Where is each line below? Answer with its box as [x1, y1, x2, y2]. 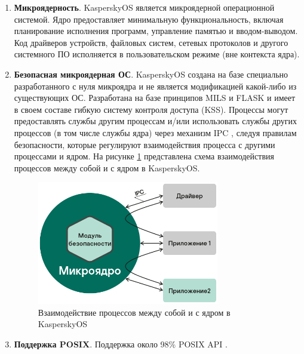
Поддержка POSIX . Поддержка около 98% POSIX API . [14, 337, 228, 350]
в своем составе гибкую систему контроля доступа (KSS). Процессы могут [14, 103, 288, 115]
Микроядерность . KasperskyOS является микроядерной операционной [14, 1, 275, 13]
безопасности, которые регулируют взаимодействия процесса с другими [14, 138, 275, 150]
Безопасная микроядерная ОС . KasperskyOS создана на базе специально [14, 67, 288, 80]
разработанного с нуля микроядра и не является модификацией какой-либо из [14, 79, 297, 92]
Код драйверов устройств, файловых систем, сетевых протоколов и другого [14, 36, 288, 48]
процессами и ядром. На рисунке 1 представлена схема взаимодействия [14, 150, 274, 162]
